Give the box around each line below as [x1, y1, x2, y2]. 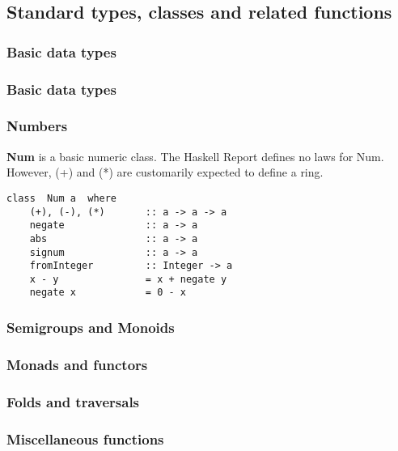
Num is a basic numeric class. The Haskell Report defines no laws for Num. [6, 147, 384, 164]
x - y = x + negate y [29, 273, 227, 285]
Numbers [6, 116, 68, 136]
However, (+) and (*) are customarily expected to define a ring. [6, 164, 324, 181]
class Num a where [6, 192, 117, 204]
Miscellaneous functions [6, 428, 164, 449]
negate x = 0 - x [29, 287, 186, 299]
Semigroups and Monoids [6, 317, 175, 338]
